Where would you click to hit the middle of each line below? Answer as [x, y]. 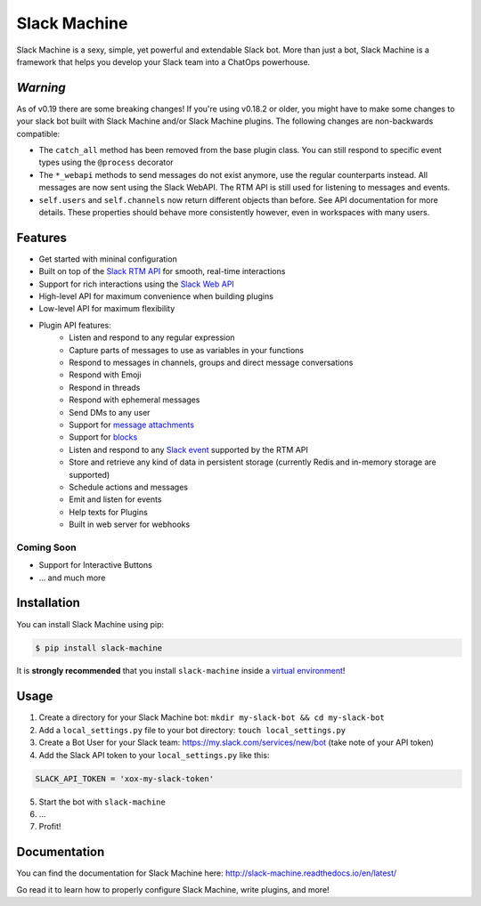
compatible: [38, 133]
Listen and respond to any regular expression [152, 337]
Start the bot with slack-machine [102, 802]
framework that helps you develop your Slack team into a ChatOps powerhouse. [163, 61]
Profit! [50, 827]
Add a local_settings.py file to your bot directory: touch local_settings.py [192, 730]
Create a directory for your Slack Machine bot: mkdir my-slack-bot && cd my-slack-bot [212, 717]
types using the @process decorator [106, 162]
